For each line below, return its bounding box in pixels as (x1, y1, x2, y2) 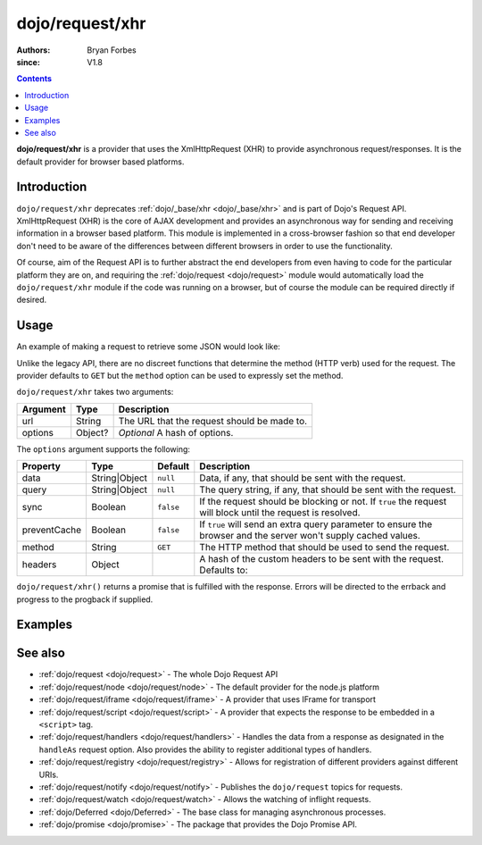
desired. (16, 295, 47, 305)
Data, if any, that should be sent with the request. (199, 472, 406, 484)
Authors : (16, 45, 51, 55)
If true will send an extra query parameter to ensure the (199, 518, 433, 531)
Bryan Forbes (87, 45, 137, 55)
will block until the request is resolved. (199, 506, 361, 519)
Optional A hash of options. (118, 426, 234, 439)
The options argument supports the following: (16, 443, 191, 455)
